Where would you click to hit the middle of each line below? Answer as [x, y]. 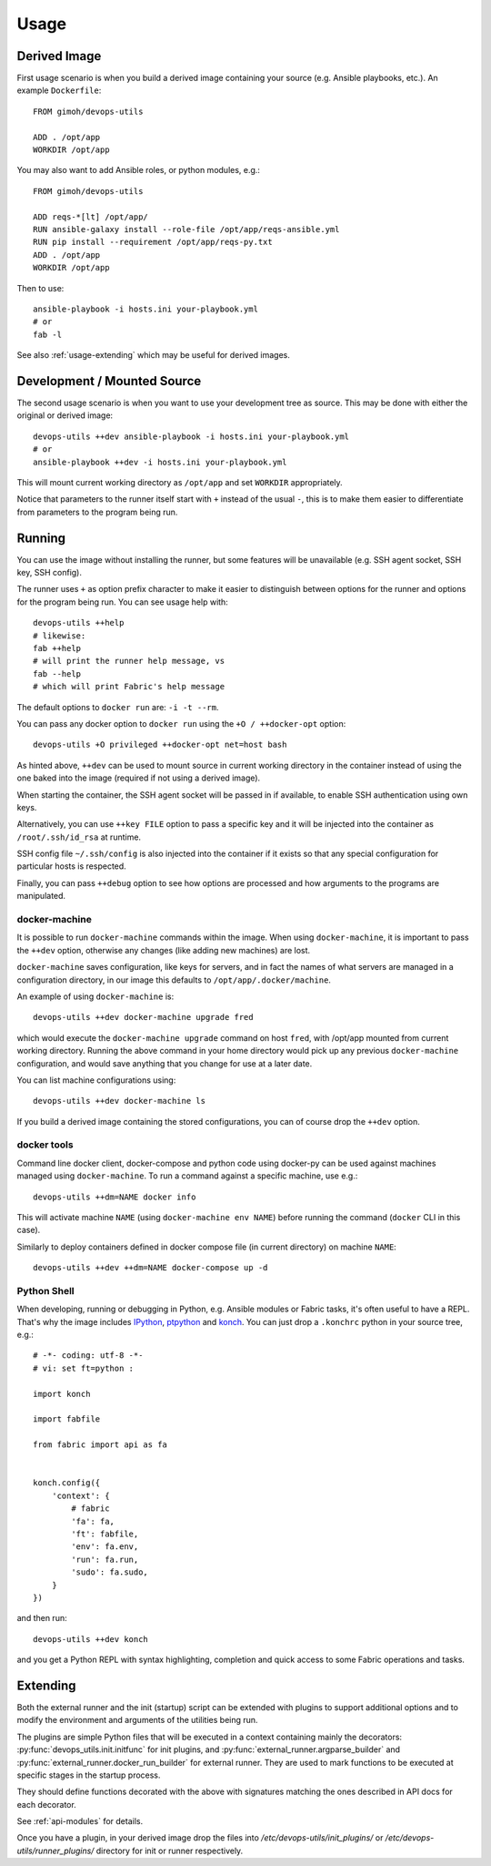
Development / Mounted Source [109, 381]
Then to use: [40, 288]
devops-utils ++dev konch [91, 1639]
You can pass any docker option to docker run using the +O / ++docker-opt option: [181, 723]
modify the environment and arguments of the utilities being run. [137, 1720]
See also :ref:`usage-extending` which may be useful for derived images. [154, 355]
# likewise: [60, 636]
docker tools [45, 1145]
